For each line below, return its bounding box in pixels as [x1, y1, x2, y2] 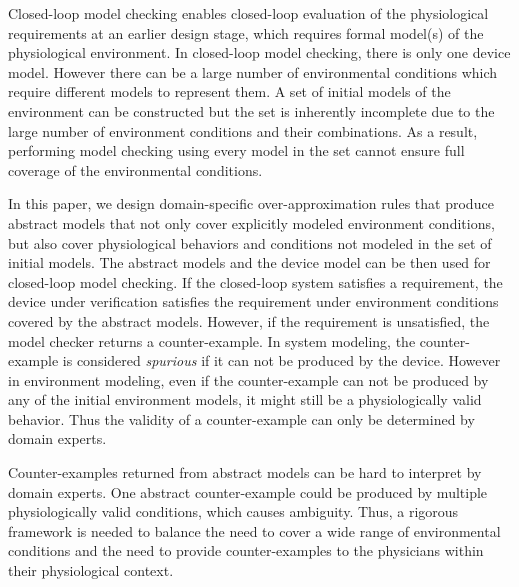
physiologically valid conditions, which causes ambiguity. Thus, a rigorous [8, 501, 459, 522]
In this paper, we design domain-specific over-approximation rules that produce [8, 193, 494, 214]
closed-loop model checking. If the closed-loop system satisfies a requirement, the [8, 271, 503, 292]
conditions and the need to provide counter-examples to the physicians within [8, 540, 484, 561]
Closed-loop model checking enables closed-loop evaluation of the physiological [8, 3, 489, 23]
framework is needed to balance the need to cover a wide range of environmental [8, 520, 501, 541]
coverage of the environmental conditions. [8, 159, 263, 180]
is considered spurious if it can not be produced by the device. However [62, 350, 501, 371]
